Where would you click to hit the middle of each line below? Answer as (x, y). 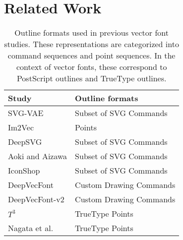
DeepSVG (25, 142)
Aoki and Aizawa (38, 156)
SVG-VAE (26, 113)
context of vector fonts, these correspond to (91, 67)
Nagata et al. (31, 228)
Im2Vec (21, 127)
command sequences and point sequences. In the (91, 56)
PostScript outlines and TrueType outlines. (91, 78)
